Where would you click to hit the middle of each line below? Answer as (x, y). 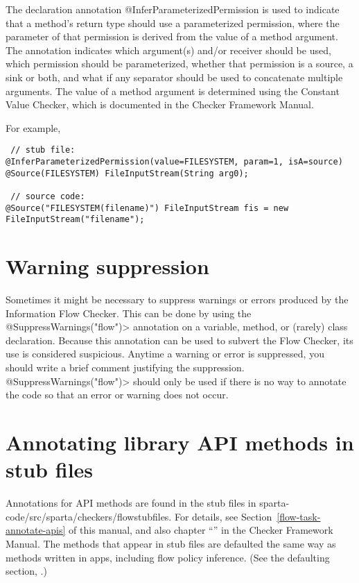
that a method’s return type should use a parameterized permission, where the (173, 23)
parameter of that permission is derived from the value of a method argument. (172, 36)
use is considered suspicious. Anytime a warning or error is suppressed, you (165, 354)
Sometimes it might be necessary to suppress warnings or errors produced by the (177, 299)
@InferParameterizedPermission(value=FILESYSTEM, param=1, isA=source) (174, 162)
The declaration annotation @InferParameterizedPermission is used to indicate (173, 9)
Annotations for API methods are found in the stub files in (131, 503)
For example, (33, 127)
